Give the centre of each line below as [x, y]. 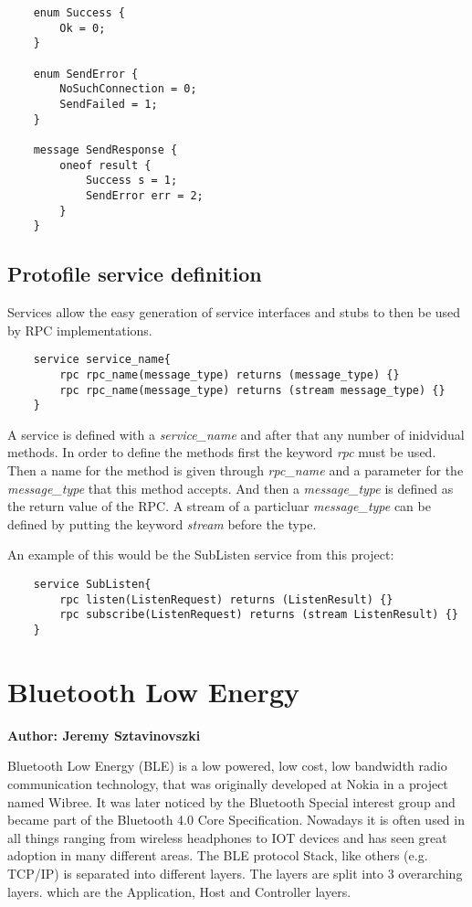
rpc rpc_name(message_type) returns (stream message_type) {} [252, 390]
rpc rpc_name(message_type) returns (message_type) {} [230, 374]
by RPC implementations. [80, 330]
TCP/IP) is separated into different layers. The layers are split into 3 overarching [235, 873]
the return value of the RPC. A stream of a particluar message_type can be [219, 506]
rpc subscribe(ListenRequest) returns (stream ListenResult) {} [259, 615]
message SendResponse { [105, 149]
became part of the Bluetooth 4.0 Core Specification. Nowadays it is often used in [236, 820]
